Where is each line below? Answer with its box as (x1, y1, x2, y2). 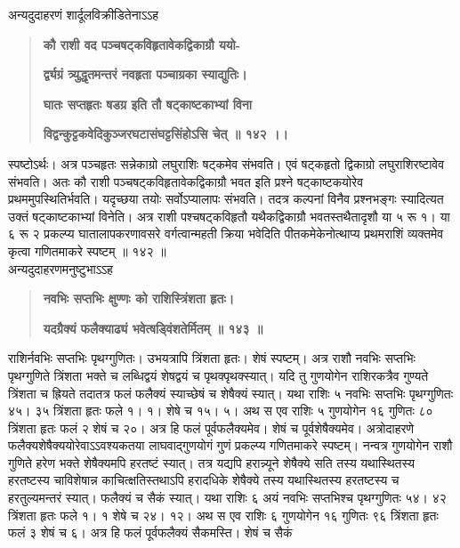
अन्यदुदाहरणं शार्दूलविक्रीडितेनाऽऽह (8, 5, 158, 23)
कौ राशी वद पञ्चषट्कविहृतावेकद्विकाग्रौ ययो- (43, 35, 241, 53)
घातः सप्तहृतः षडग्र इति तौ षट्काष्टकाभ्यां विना (43, 94, 252, 113)
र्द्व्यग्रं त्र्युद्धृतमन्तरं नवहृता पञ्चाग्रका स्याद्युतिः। (43, 65, 247, 84)
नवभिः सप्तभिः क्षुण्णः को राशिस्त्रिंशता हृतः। (43, 289, 235, 308)
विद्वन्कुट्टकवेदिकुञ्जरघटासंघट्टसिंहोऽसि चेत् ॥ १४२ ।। (43, 125, 288, 143)
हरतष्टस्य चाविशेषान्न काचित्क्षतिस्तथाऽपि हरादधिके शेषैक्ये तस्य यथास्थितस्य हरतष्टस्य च (8, 471, 399, 489)
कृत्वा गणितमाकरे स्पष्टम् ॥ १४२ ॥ (8, 241, 166, 260)
